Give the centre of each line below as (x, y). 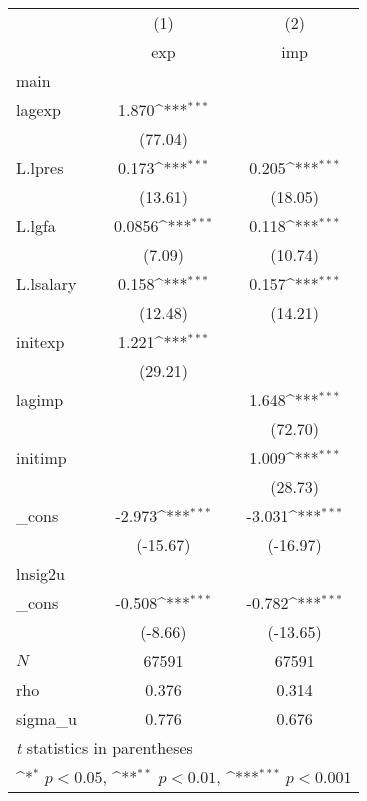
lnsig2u (40, 573)
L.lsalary (46, 283)
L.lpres (40, 167)
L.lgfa (36, 225)
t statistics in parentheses (104, 747)
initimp (41, 457)
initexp (40, 341)
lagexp (38, 109)
